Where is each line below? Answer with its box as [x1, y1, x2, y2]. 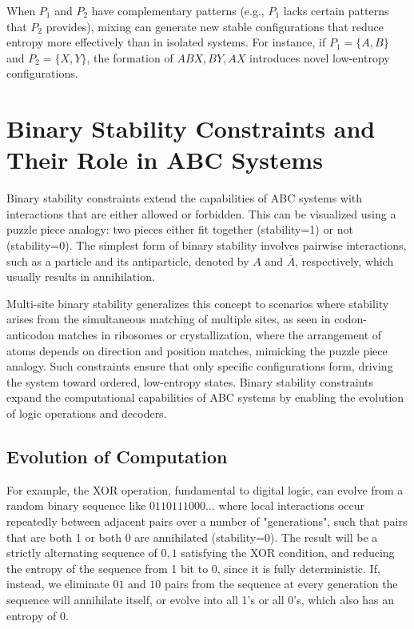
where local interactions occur [218, 497, 365, 514]
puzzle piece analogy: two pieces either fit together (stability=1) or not [6, 221, 353, 238]
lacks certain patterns [283, 2, 389, 18]
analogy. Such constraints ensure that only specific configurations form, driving [6, 358, 393, 375]
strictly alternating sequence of [6, 544, 157, 561]
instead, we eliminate [6, 575, 109, 592]
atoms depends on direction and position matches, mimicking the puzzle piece [6, 342, 388, 359]
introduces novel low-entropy [249, 49, 390, 66]
